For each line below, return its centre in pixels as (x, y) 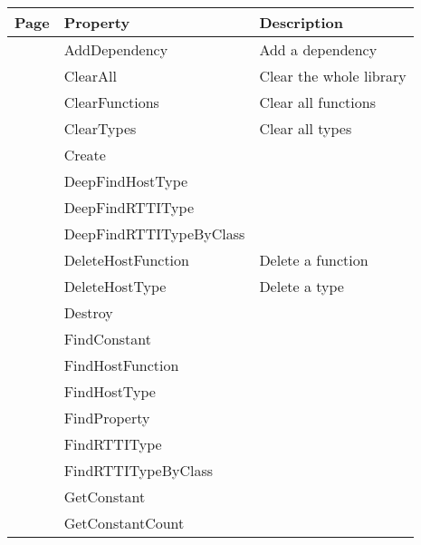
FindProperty (107, 418)
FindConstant (107, 339)
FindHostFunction (121, 365)
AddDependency (116, 49)
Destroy (88, 312)
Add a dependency (318, 49)
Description (301, 22)
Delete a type (301, 286)
